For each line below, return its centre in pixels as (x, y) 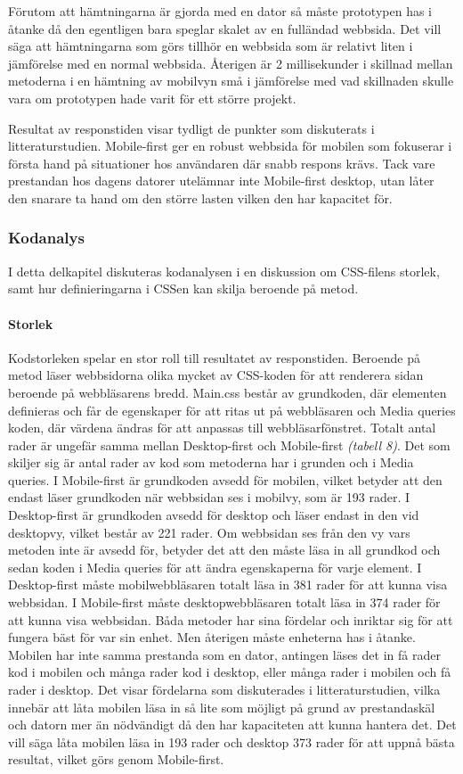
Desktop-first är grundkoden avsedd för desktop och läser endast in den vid (214, 515)
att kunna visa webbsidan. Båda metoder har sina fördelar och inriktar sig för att (231, 619)
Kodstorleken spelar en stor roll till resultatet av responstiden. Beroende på (214, 357)
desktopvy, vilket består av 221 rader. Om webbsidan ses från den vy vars (209, 532)
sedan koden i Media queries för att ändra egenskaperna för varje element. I (215, 567)
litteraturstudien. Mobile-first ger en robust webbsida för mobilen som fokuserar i (230, 146)
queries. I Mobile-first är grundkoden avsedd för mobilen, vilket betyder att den (225, 479)
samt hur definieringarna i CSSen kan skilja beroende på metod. (183, 288)
